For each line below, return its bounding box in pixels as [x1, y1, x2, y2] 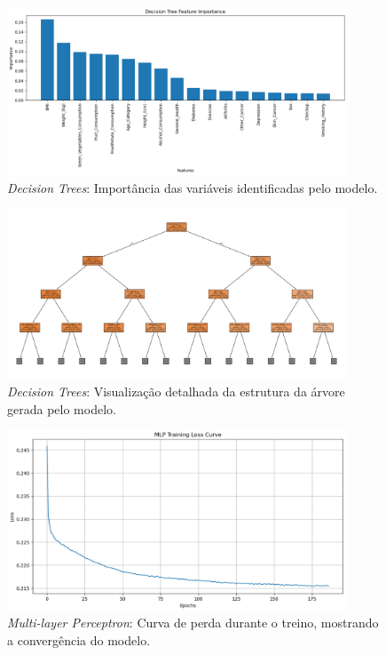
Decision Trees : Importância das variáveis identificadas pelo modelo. [7, 178, 378, 196]
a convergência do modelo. [7, 630, 151, 649]
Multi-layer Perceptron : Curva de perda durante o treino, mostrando [7, 613, 379, 632]
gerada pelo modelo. [7, 399, 116, 418]
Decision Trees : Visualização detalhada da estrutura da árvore [7, 382, 345, 401]
